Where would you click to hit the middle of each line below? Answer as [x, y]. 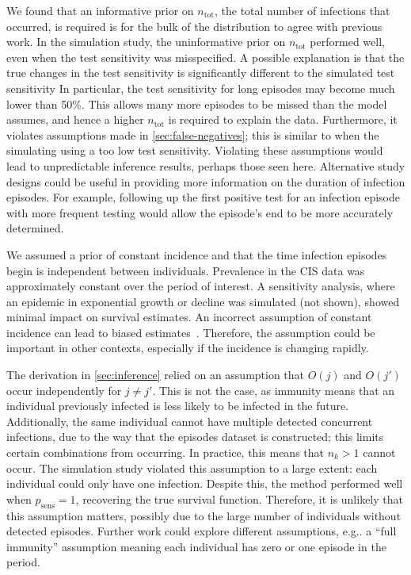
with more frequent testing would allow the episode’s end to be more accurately [200, 212]
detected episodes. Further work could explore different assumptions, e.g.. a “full [202, 531]
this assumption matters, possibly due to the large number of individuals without [204, 515]
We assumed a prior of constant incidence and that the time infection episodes [197, 254]
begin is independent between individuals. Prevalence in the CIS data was [186, 270]
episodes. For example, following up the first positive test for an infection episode [204, 197]
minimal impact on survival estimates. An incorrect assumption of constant [189, 317]
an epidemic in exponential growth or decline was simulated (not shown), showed [203, 301]
